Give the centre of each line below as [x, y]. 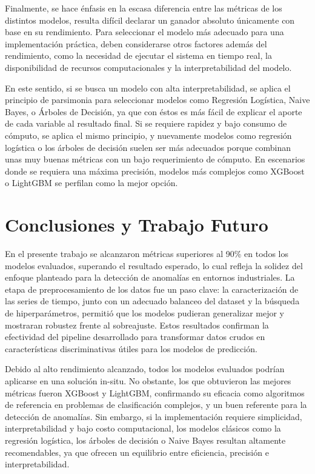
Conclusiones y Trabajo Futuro [137, 225]
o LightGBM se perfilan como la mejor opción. [91, 183]
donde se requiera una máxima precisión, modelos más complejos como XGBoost [155, 171]
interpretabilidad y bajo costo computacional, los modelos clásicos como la [143, 428]
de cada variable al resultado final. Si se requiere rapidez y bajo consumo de [146, 123]
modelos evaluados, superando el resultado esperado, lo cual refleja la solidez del [154, 265]
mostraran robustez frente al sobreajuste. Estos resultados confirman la [137, 325]
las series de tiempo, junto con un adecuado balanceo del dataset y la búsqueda [152, 301]
